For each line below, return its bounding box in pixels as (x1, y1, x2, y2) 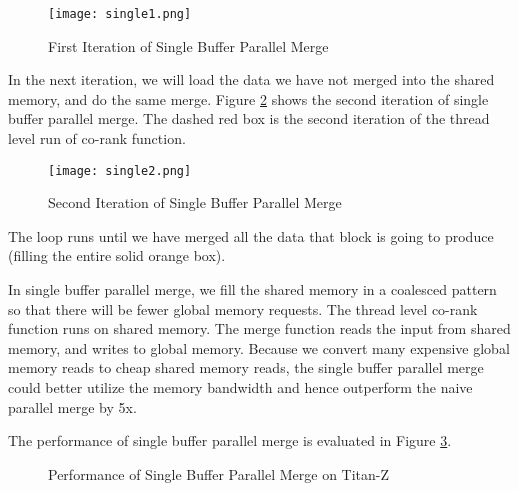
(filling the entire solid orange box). (8, 245, 226, 266)
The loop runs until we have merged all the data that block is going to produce (8, 225, 494, 246)
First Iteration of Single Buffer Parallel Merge (48, 35, 329, 56)
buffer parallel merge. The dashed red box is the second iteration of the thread (8, 108, 490, 129)
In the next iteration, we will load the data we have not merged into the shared (8, 69, 495, 90)
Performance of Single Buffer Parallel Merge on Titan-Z (48, 463, 390, 484)
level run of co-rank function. (8, 128, 186, 149)
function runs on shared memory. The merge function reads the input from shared (8, 318, 511, 339)
